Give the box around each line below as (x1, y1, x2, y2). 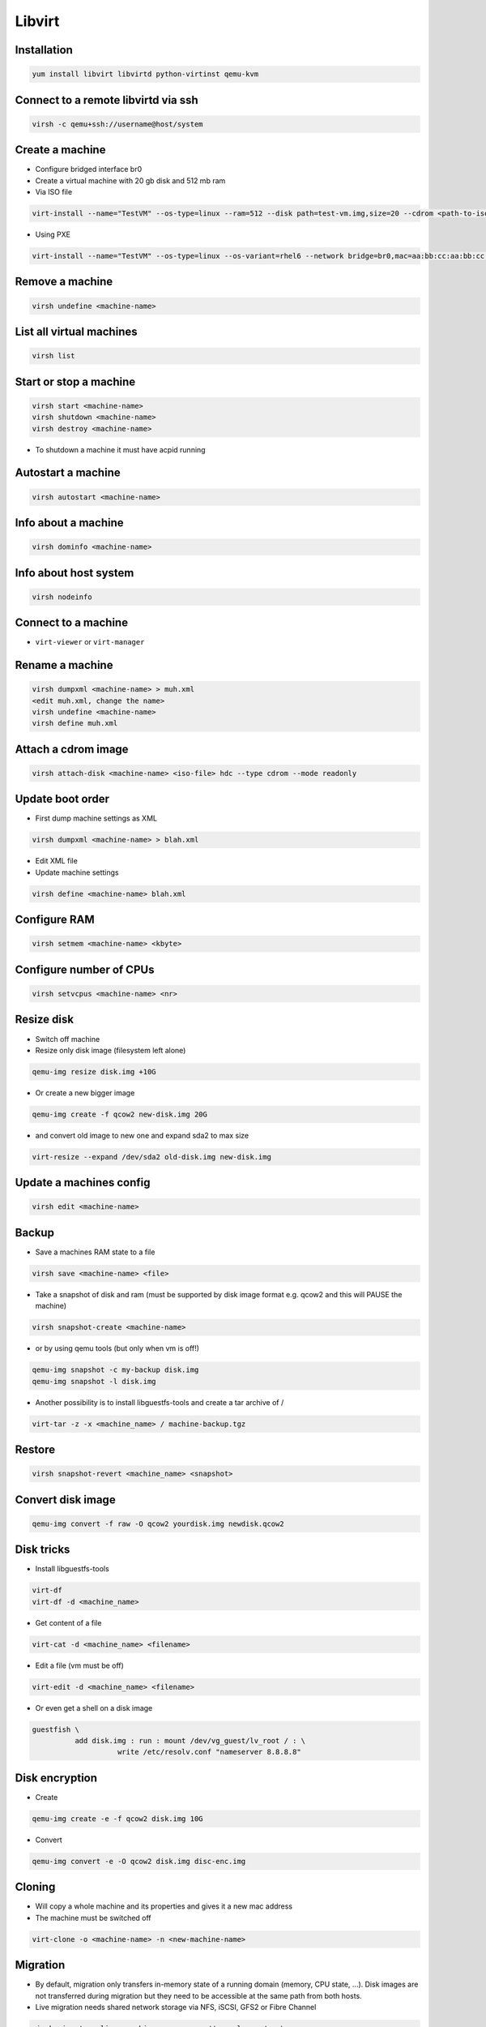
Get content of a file (35, 1618, 102, 1627)
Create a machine (15, 143, 106, 157)
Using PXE (35, 229, 70, 239)
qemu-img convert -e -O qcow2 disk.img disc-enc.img (32, 1857, 246, 1866)
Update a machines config (15, 1176, 151, 1189)
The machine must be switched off (35, 1913, 151, 1922)
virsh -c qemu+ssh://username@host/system (32, 119, 203, 129)
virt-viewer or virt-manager (35, 637, 145, 647)
